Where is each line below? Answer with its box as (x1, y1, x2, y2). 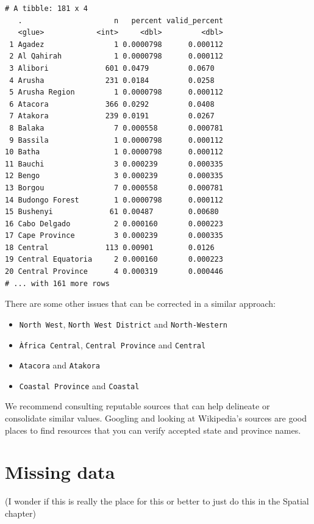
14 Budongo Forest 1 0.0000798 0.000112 (5, 195, 223, 204)
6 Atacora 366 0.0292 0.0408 (9, 99, 215, 109)
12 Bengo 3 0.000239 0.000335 (5, 171, 223, 181)
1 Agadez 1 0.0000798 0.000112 (9, 40, 223, 49)
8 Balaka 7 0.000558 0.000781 (9, 123, 223, 132)
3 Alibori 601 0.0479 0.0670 (9, 63, 215, 73)
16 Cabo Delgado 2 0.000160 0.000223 (5, 219, 223, 228)
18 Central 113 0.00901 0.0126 (5, 243, 215, 252)
